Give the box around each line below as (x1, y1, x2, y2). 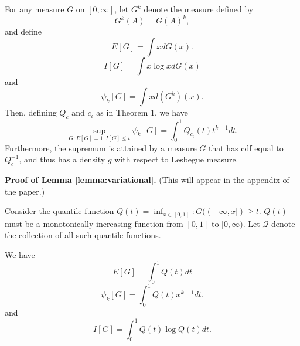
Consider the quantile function (5, 205, 114, 217)
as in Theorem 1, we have (96, 106, 188, 118)
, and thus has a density (19, 153, 105, 165)
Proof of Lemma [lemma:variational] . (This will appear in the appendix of (5, 174, 289, 186)
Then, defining (5, 106, 57, 118)
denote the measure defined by (144, 3, 254, 15)
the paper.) (5, 185, 45, 197)
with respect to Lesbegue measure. (114, 153, 238, 165)
